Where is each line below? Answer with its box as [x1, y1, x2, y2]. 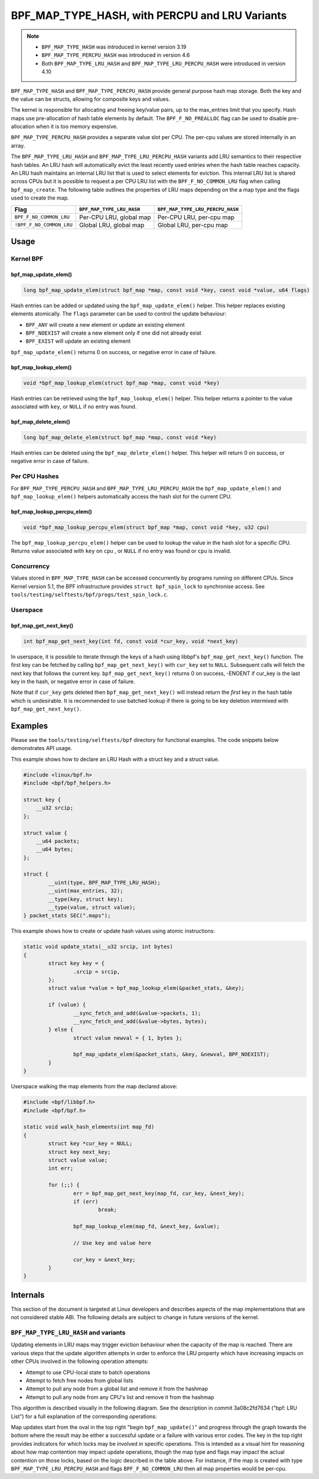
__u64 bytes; [35, 846, 74, 853]
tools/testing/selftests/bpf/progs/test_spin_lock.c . [11, 591, 168, 598]
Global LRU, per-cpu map [157, 221, 229, 229]
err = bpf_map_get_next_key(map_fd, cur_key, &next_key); [73, 1190, 245, 1197]
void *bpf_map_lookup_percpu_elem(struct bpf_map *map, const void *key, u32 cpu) [23, 524, 270, 530]
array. [11, 142, 25, 149]
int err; [48, 1165, 74, 1172]
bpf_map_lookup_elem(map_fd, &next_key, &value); [73, 1223, 220, 1230]
